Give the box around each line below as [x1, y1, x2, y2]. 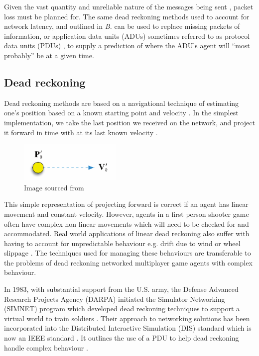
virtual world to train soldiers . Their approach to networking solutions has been [4, 313, 250, 323]
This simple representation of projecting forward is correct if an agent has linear [4, 199, 249, 209]
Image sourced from [24, 182, 84, 192]
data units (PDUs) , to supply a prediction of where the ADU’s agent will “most [4, 40, 250, 51]
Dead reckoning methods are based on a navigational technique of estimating [4, 97, 239, 108]
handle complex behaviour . [4, 342, 88, 353]
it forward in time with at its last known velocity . [4, 127, 158, 137]
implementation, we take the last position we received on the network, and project [4, 117, 255, 127]
